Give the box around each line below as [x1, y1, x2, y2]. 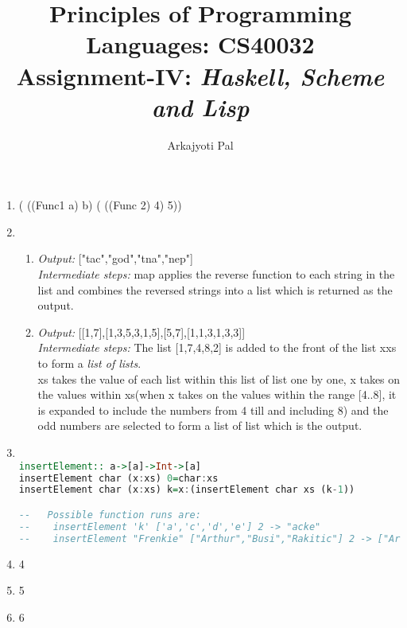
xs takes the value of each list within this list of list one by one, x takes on [37, 370, 401, 387]
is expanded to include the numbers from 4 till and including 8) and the [37, 401, 389, 418]
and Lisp [151, 90, 250, 123]
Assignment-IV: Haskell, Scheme [16, 59, 385, 92]
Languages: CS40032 [86, 28, 315, 60]
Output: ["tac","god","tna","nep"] [37, 250, 193, 267]
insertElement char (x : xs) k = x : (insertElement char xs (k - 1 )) [18, 484, 355, 496]
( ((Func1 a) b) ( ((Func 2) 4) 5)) [18, 197, 182, 213]
